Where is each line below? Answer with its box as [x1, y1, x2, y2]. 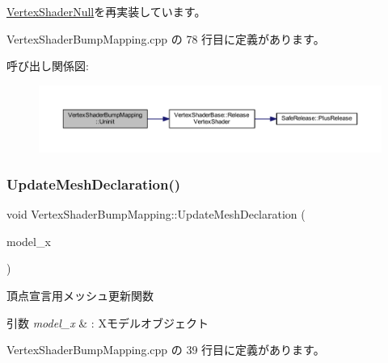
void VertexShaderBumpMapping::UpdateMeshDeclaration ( [6, 206, 306, 223]
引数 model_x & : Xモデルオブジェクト [6, 314, 209, 331]
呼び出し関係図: [6, 57, 89, 74]
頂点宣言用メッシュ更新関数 [6, 287, 154, 304]
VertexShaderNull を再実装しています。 [6, 3, 206, 19]
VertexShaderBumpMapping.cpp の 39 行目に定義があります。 [6, 341, 325, 358]
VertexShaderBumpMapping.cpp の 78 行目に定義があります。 [6, 30, 325, 47]
